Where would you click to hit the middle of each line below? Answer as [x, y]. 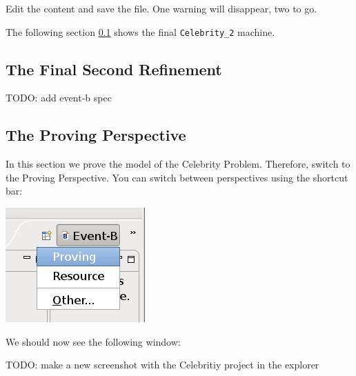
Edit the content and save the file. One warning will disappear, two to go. [161, 8]
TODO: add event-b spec [59, 98]
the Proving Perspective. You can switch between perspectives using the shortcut [177, 177]
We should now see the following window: [93, 341]
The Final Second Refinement [114, 69]
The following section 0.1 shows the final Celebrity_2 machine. [140, 31]
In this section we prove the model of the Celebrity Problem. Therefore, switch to [178, 164]
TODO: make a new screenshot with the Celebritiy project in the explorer [162, 365]
